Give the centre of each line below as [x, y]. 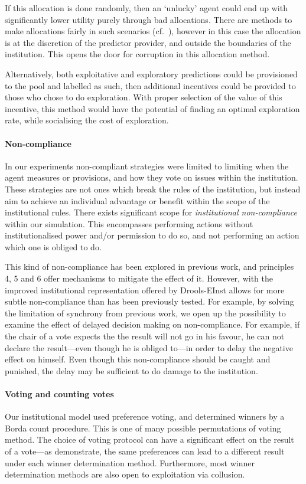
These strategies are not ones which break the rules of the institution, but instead [153, 189]
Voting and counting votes [59, 394]
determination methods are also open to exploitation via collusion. [125, 474]
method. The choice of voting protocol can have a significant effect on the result [149, 439]
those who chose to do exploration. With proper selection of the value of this [144, 97]
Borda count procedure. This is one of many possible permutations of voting [143, 428]
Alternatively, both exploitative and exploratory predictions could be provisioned [151, 73]
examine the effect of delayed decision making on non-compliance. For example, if [152, 324]
